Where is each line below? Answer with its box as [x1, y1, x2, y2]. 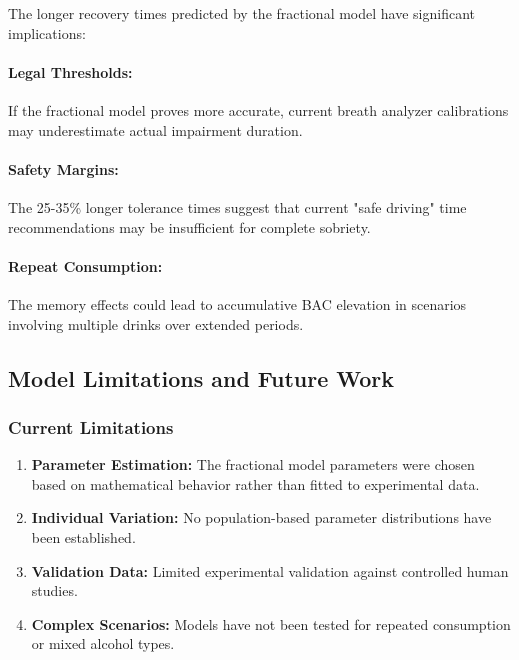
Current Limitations [8, 414, 174, 439]
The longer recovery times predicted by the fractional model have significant [8, 3, 475, 23]
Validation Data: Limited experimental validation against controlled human [31, 560, 509, 581]
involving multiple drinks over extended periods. [8, 313, 304, 334]
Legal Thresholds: [8, 61, 133, 82]
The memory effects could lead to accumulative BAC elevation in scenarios [8, 293, 467, 314]
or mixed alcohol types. [31, 633, 175, 654]
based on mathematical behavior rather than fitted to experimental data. [31, 473, 480, 494]
